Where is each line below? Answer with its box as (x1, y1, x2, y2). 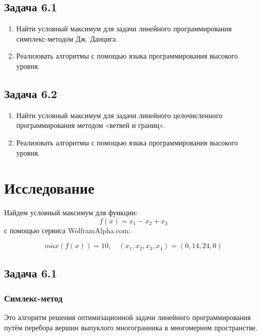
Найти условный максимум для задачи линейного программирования (16, 23, 232, 34)
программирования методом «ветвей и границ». (16, 120, 165, 130)
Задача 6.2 (4, 85, 58, 101)
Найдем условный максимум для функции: (4, 207, 138, 218)
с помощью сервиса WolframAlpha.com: (4, 225, 131, 235)
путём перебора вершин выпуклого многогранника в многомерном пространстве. (4, 322, 258, 333)
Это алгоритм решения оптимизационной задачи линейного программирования (4, 312, 251, 323)
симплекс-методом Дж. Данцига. (16, 33, 118, 44)
